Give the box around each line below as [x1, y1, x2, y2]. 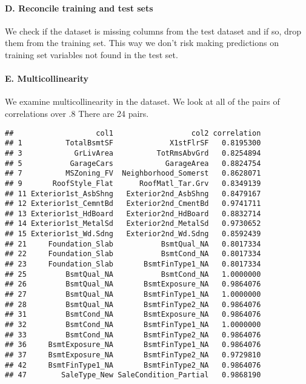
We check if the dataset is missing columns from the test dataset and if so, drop [5, 24, 302, 37]
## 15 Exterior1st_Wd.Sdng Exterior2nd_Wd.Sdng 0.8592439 [5, 230, 261, 239]
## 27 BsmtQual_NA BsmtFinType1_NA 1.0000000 [5, 290, 261, 299]
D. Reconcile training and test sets [5, 1, 153, 14]
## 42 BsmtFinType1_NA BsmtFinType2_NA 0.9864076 [5, 360, 261, 369]
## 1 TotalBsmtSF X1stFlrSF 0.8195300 [5, 139, 261, 148]
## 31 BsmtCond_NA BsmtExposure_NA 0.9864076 [5, 310, 261, 319]
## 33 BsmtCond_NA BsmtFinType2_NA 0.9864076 [5, 330, 261, 339]
